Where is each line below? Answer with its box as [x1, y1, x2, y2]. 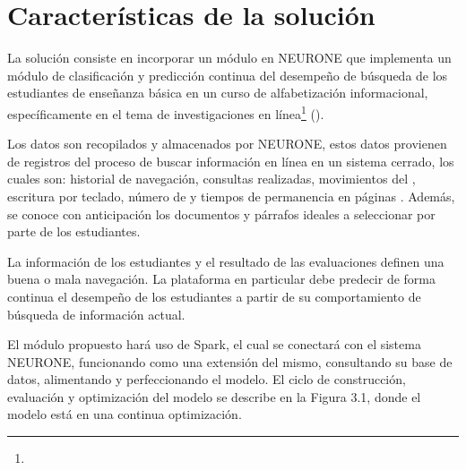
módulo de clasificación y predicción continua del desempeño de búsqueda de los [7, 65, 448, 84]
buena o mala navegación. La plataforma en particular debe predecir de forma [7, 269, 436, 288]
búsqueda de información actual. [7, 304, 186, 323]
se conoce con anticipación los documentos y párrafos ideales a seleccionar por [7, 204, 436, 223]
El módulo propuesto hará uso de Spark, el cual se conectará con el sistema [7, 335, 421, 354]
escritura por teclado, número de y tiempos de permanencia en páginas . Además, [7, 186, 455, 205]
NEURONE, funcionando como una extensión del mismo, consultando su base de [7, 352, 453, 371]
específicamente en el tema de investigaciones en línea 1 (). [7, 101, 324, 123]
